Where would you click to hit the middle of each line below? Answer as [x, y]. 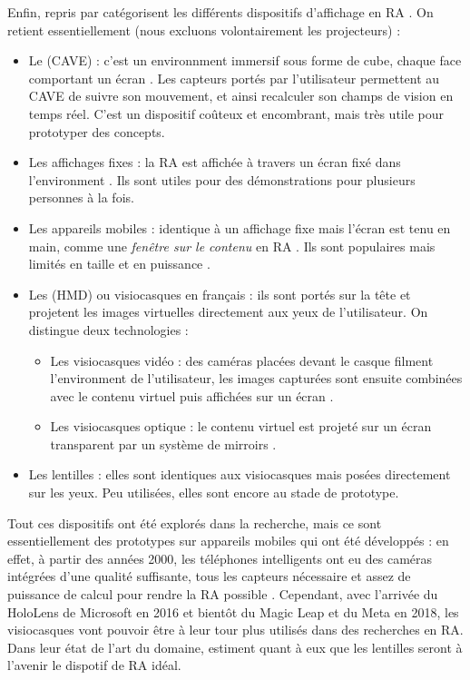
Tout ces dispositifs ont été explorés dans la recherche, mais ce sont [195, 522]
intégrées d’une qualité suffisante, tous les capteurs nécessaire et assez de [209, 576]
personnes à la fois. [81, 197]
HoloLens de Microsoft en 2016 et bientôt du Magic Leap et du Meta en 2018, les [233, 611]
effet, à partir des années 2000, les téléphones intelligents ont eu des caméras [220, 558]
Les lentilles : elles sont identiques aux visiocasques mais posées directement [240, 474]
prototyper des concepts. [97, 131]
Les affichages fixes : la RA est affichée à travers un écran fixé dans [215, 162]
